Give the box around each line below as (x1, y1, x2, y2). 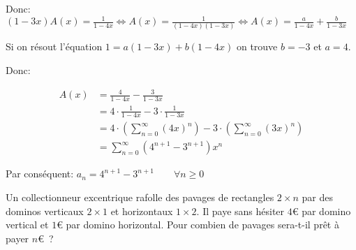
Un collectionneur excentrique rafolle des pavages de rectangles (6, 190, 274, 205)
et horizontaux (110, 203, 173, 218)
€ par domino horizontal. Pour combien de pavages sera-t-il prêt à (57, 217, 339, 232)
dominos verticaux (6, 203, 84, 218)
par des (302, 190, 333, 205)
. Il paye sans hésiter (196, 203, 285, 218)
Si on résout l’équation (6, 39, 103, 54)
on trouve (236, 39, 278, 54)
